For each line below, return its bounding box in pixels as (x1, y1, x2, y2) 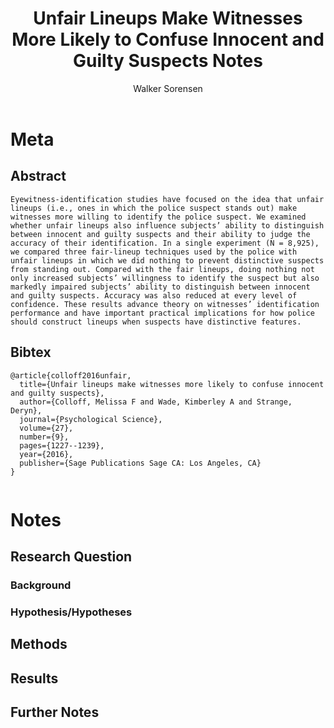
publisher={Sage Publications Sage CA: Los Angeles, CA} (19, 458, 262, 468)
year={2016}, (19, 449, 74, 459)
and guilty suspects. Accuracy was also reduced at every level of (10, 290, 298, 301)
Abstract (10, 168, 67, 185)
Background (10, 578, 72, 592)
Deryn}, (10, 405, 43, 416)
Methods (10, 636, 68, 653)
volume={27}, (19, 423, 74, 433)
